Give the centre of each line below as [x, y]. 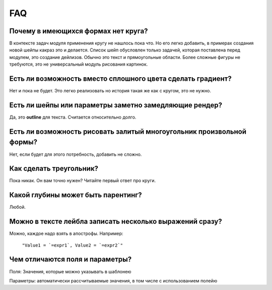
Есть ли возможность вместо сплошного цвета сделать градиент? [120, 79]
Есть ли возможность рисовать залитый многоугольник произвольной [128, 131]
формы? [23, 142]
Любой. [18, 207]
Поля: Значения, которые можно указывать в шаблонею [70, 271]
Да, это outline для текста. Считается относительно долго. [73, 117]
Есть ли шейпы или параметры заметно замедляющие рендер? [116, 105]
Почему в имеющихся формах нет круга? [79, 31]
